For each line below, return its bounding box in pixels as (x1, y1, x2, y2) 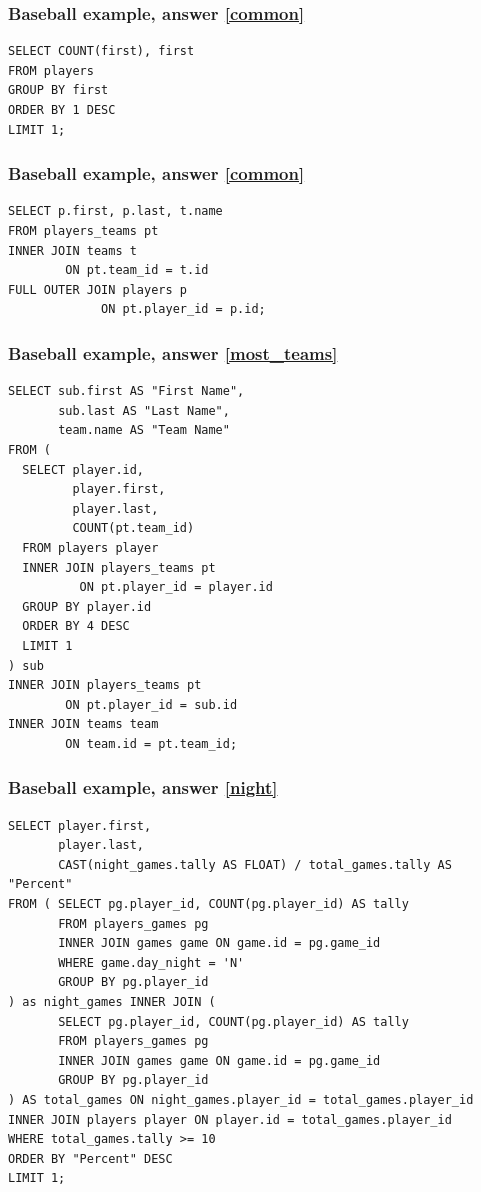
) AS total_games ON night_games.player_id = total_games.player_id (8, 1093, 474, 1107)
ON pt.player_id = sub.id (65, 697, 238, 712)
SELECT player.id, (22, 462, 145, 477)
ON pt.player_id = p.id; (101, 302, 266, 317)
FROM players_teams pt (8, 224, 159, 238)
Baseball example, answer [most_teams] (8, 340, 338, 365)
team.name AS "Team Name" (58, 423, 230, 438)
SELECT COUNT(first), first (8, 44, 195, 59)
